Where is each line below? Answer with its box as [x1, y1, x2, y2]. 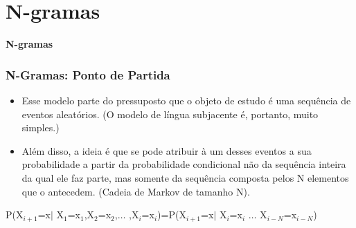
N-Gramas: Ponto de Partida [6, 66, 170, 83]
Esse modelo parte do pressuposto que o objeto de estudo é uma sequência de [21, 93, 351, 107]
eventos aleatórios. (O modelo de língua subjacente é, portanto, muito [21, 106, 319, 121]
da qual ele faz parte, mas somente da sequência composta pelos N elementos [21, 170, 349, 184]
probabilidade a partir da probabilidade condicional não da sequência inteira [21, 157, 346, 171]
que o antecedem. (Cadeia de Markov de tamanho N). [21, 184, 250, 198]
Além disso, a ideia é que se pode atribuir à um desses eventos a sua [21, 143, 312, 158]
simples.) [21, 120, 60, 135]
